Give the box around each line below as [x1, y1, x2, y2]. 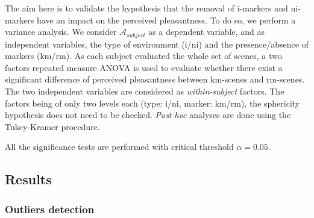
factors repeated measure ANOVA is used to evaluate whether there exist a [5, 61, 283, 73]
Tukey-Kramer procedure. [5, 120, 100, 132]
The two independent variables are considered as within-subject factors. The [5, 85, 284, 98]
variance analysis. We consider [5, 25, 117, 38]
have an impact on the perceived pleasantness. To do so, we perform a [37, 13, 296, 26]
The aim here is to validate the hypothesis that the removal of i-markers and [5, 2, 288, 14]
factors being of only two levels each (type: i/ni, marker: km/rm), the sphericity [5, 96, 300, 109]
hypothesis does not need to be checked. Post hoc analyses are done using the [5, 108, 291, 121]
